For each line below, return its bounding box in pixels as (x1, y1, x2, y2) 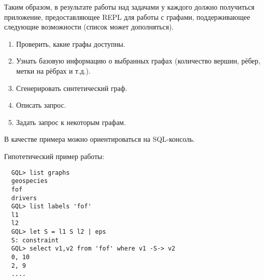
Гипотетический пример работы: (4, 150, 104, 161)
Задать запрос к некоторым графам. (16, 116, 126, 127)
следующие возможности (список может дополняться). (4, 21, 174, 32)
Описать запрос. (16, 100, 66, 110)
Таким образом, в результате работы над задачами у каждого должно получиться (4, 2, 255, 12)
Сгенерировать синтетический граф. (16, 82, 127, 93)
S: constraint (11, 236, 59, 244)
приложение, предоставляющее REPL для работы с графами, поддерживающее (4, 11, 250, 22)
